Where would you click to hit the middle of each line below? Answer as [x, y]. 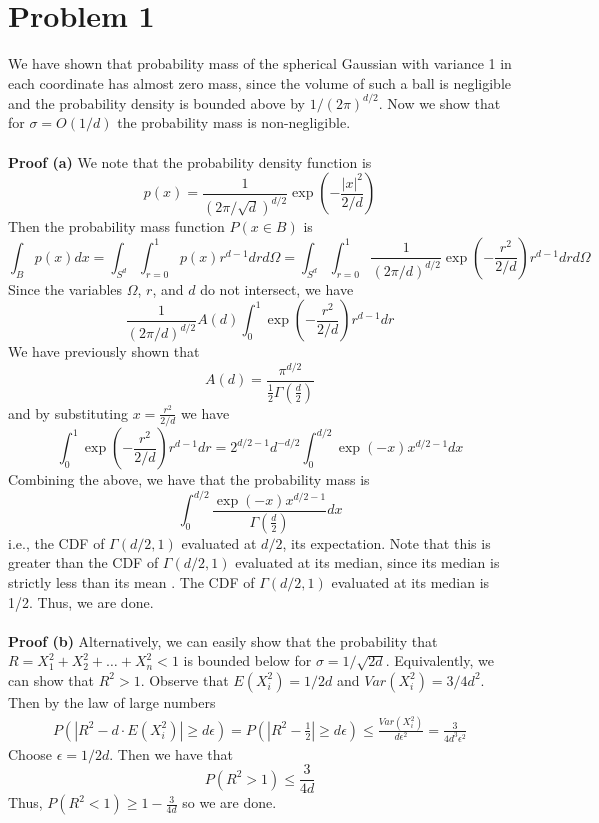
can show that [51, 679]
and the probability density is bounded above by [156, 102]
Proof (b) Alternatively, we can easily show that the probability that [223, 640]
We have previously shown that [104, 351]
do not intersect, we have [277, 288]
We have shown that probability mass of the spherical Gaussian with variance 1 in [260, 63]
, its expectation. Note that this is [386, 542]
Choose [30, 753]
